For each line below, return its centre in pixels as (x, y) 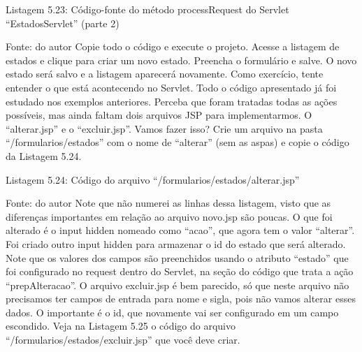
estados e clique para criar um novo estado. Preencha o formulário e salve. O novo (181, 60)
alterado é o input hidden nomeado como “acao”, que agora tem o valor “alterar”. (180, 230)
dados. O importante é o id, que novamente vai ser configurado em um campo (172, 312)
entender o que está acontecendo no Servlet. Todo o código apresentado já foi (171, 87)
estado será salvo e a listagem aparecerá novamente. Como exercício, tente (165, 74)
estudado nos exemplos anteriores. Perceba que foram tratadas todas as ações (172, 101)
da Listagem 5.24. (44, 155)
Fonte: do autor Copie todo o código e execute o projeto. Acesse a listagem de (173, 46)
